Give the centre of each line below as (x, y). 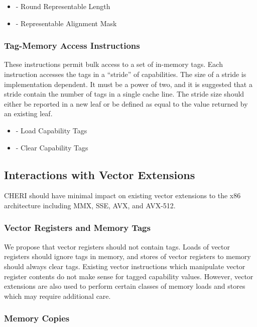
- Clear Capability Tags (52, 147)
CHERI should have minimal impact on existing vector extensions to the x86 (122, 195)
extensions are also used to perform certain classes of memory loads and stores (125, 286)
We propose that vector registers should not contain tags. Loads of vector (117, 246)
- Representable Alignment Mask (66, 23)
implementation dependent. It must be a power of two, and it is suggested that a (128, 84)
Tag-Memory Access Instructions (72, 46)
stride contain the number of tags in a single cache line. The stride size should (124, 94)
